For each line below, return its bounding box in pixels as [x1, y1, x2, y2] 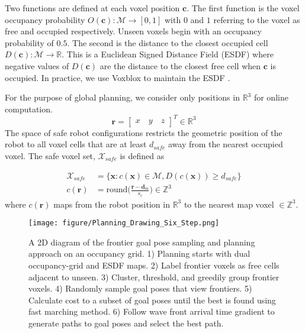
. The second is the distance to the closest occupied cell [67, 36, 268, 49]
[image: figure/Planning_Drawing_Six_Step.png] [28, 219, 220, 228]
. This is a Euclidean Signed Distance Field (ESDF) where [62, 48, 274, 60]
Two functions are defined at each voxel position [5, 2, 180, 14]
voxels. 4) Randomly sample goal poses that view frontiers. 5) [28, 282, 252, 295]
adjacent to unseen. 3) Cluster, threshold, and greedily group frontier [28, 270, 280, 283]
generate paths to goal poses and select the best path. [28, 317, 224, 329]
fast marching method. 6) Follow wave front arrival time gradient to [28, 305, 275, 318]
